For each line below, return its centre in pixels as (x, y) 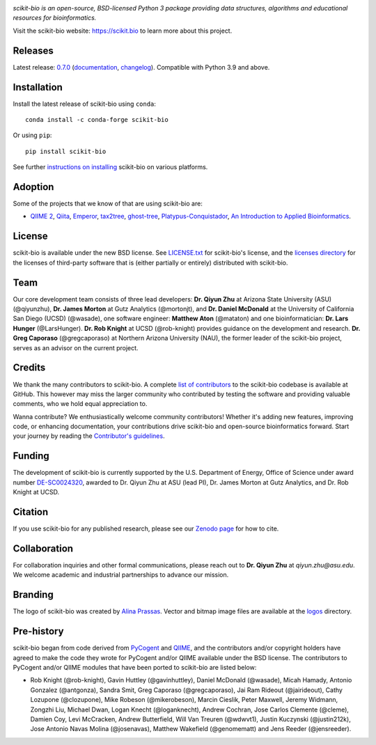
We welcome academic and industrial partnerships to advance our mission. (121, 575)
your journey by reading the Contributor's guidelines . (89, 436)
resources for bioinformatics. (55, 18)
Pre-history (38, 631)
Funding (31, 456)
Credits (29, 368)
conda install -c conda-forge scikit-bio (97, 119)
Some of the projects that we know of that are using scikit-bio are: (108, 204)
